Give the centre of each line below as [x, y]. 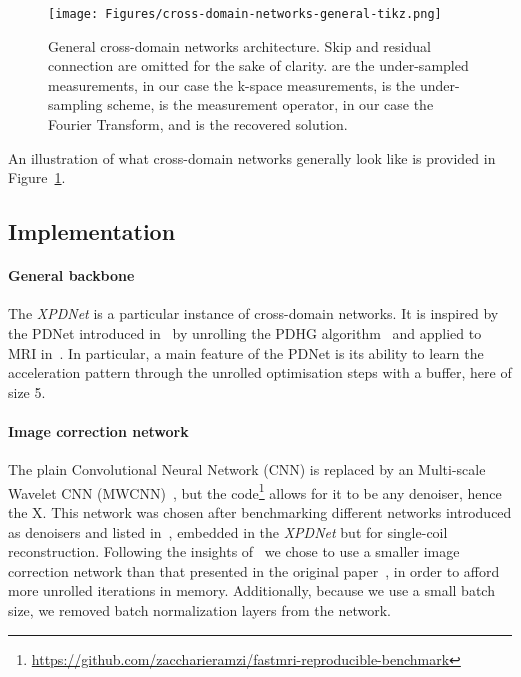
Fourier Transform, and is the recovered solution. [198, 124]
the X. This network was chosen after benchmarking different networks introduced [260, 512]
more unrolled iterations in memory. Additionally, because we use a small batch [251, 590]
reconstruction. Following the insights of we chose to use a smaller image [234, 551]
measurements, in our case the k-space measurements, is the [232, 84]
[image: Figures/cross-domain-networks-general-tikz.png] [245, 14]
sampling [75, 104]
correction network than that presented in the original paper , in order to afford [254, 570]
